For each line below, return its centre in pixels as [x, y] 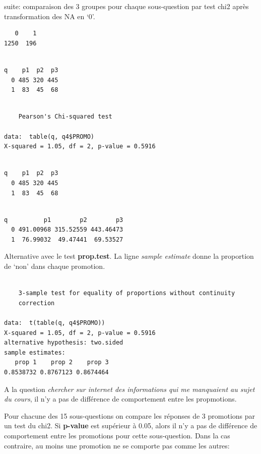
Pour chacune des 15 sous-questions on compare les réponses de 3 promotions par [130, 415]
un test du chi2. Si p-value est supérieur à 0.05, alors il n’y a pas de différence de [131, 425]
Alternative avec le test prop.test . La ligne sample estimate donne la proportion [129, 256]
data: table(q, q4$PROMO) [49, 136]
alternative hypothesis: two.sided [64, 343]
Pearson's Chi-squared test [65, 117]
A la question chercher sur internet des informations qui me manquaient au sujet [129, 389]
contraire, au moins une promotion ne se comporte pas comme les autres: [117, 445]
